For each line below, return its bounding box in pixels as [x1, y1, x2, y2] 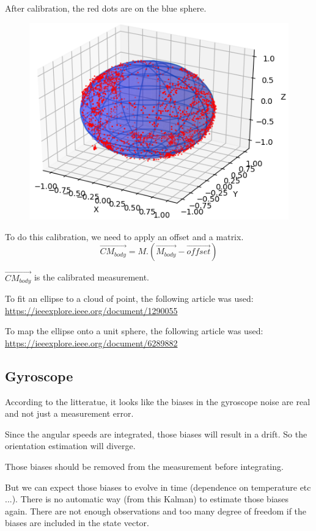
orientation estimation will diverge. [5, 439, 136, 452]
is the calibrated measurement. [34, 271, 149, 284]
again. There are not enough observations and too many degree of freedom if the [5, 504, 307, 517]
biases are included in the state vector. [5, 516, 149, 529]
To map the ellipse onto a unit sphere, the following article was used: [5, 324, 263, 337]
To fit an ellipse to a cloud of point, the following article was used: [5, 292, 254, 305]
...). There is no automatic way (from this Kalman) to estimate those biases [5, 493, 289, 505]
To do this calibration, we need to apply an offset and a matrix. [5, 230, 244, 243]
